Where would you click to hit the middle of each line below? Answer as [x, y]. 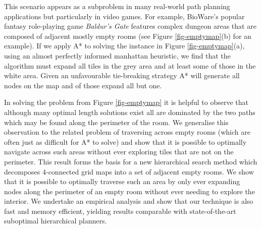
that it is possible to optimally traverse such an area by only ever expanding [122, 181]
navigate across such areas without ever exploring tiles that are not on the [119, 152]
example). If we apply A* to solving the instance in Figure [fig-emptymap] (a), [124, 46]
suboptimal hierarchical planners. [56, 221]
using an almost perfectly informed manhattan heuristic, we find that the [117, 55]
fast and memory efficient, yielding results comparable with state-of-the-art [120, 211]
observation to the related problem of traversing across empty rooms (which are [127, 132]
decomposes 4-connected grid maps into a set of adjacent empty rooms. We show [129, 171]
